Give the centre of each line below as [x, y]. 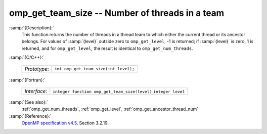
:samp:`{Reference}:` [30, 116]
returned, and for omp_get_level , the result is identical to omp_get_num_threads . [107, 48]
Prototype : [37, 69]
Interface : [36, 91]
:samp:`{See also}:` [29, 102]
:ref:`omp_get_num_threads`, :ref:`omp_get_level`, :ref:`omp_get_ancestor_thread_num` [110, 109]
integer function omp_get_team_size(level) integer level [119, 91]
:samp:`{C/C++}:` [27, 57]
